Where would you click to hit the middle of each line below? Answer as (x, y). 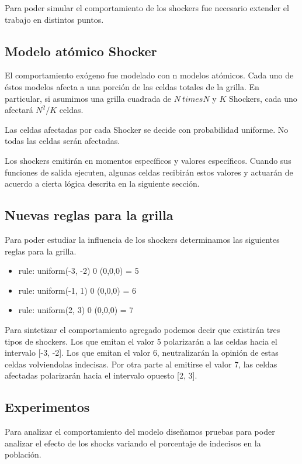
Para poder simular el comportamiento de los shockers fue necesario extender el (147, 8)
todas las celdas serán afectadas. (63, 141)
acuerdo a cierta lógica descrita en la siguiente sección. (102, 183)
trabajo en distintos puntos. (54, 19)
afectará (19, 110)
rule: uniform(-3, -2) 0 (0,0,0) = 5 (79, 271)
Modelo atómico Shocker (81, 51)
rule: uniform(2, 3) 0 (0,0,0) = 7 (76, 310)
